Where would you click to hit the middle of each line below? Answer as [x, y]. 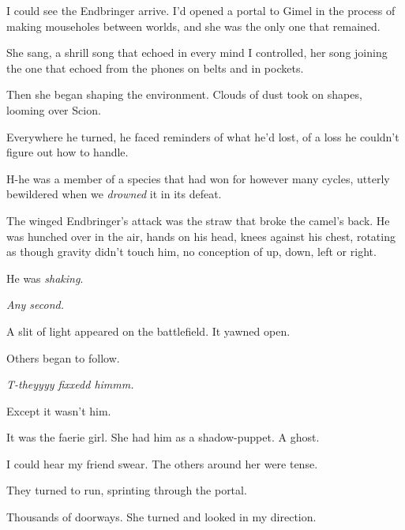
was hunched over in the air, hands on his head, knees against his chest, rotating [201, 236]
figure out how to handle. [67, 152]
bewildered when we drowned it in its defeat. [114, 194]
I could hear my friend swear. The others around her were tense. [162, 463]
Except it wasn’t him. [59, 410]
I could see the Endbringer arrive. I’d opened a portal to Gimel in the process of [201, 10]
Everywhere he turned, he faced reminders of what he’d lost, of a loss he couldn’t [203, 136]
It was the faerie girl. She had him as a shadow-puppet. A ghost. [163, 437]
